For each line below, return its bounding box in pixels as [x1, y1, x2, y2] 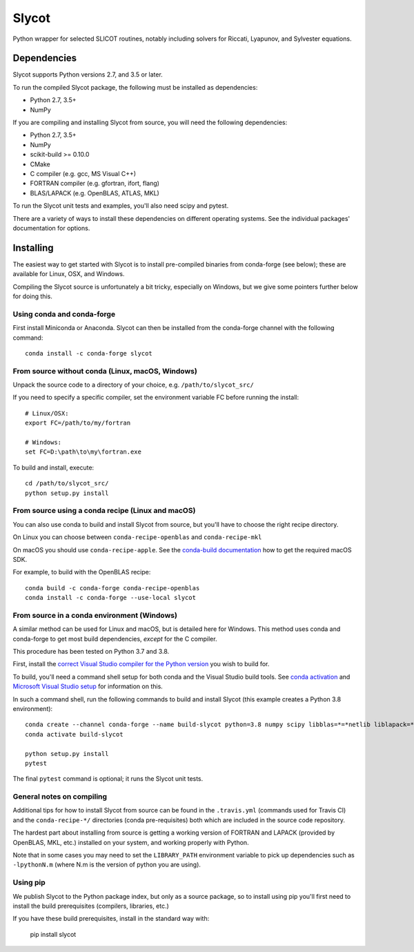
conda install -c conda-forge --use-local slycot [25, 594, 197, 602]
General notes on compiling [12, 792, 107, 802]
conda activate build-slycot [25, 730, 124, 738]
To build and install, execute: [12, 463, 95, 472]
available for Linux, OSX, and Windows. [12, 270, 125, 278]
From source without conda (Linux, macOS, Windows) [12, 366, 198, 376]
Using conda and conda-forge [12, 309, 116, 319]
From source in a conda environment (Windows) [12, 610, 177, 620]
